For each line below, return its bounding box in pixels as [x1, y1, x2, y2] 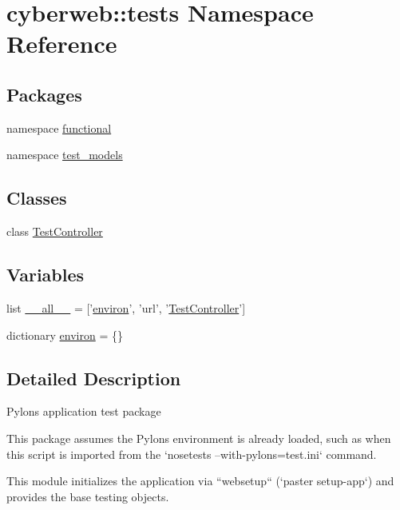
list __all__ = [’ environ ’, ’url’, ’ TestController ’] [6, 299, 246, 316]
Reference [6, 27, 117, 60]
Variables [6, 262, 85, 287]
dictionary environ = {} [6, 326, 123, 343]
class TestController [6, 223, 103, 240]
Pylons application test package [6, 403, 161, 420]
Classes [6, 185, 67, 210]
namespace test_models [6, 146, 123, 163]
